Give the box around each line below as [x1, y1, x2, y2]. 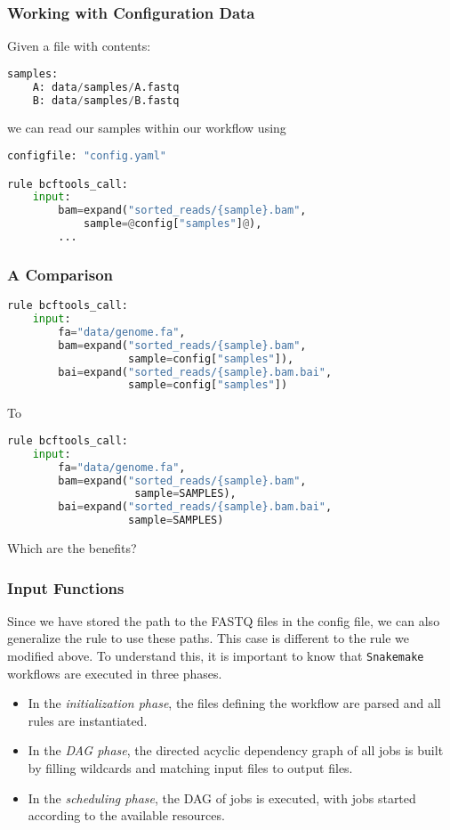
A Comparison [7, 263, 114, 285]
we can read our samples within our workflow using [7, 118, 286, 137]
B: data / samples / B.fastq [32, 94, 180, 107]
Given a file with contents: [7, 37, 151, 55]
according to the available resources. [28, 806, 225, 825]
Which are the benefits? [7, 539, 137, 557]
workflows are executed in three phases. [7, 663, 222, 682]
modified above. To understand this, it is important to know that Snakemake [7, 647, 424, 664]
